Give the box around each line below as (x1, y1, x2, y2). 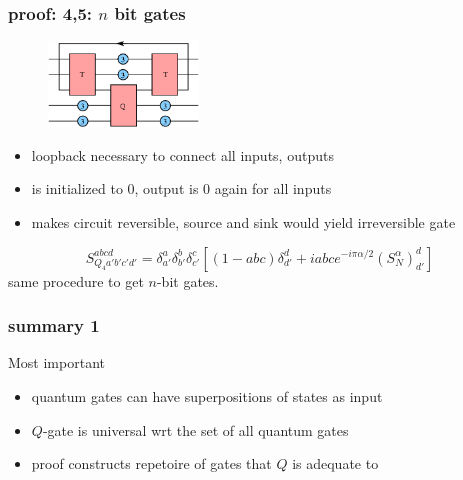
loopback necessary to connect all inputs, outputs (31, 144, 334, 165)
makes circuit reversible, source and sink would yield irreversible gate (31, 211, 456, 232)
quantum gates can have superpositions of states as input (31, 385, 383, 406)
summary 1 (8, 313, 100, 338)
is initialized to (31, 178, 123, 199)
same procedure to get (8, 270, 144, 291)
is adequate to (292, 453, 379, 474)
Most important (8, 352, 105, 373)
